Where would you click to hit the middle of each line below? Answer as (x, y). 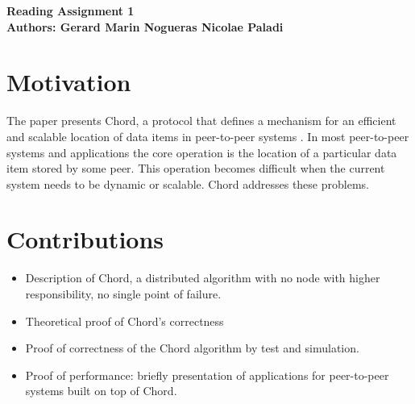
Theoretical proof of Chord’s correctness (124, 321)
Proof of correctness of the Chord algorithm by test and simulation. (192, 348)
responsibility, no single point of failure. (123, 294)
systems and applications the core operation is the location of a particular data (202, 152)
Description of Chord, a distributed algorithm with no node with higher (203, 278)
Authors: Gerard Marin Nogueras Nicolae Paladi (145, 26)
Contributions (85, 239)
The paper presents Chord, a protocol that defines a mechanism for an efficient (201, 121)
